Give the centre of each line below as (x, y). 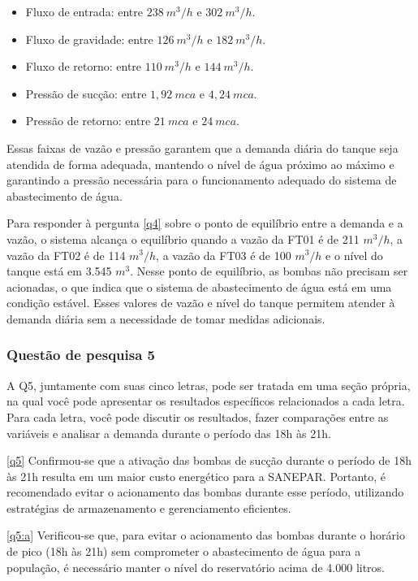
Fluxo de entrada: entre (84, 11)
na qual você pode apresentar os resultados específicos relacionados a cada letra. (206, 401)
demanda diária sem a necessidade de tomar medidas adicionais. (166, 318)
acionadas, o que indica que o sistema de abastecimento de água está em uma (199, 286)
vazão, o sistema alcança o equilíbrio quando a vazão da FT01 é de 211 (183, 238)
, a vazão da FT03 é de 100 (224, 255)
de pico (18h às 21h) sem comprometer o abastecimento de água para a (184, 551)
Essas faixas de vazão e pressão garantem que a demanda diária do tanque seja (203, 147)
